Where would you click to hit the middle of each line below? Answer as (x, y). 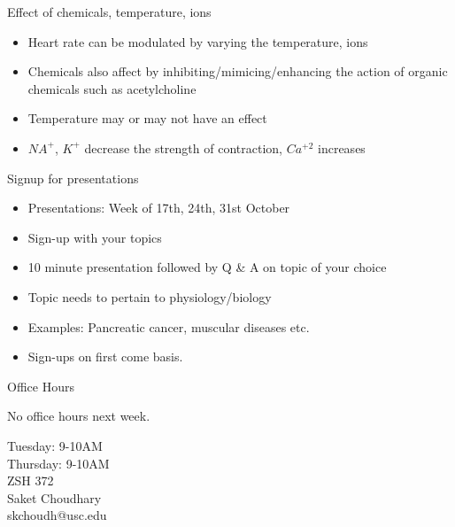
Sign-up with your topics (95, 237)
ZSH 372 (31, 480)
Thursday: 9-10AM (58, 463)
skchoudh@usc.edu (57, 515)
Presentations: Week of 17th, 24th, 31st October (159, 208)
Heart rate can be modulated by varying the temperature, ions (198, 41)
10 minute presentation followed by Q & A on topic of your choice (207, 267)
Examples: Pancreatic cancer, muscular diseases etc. (169, 326)
